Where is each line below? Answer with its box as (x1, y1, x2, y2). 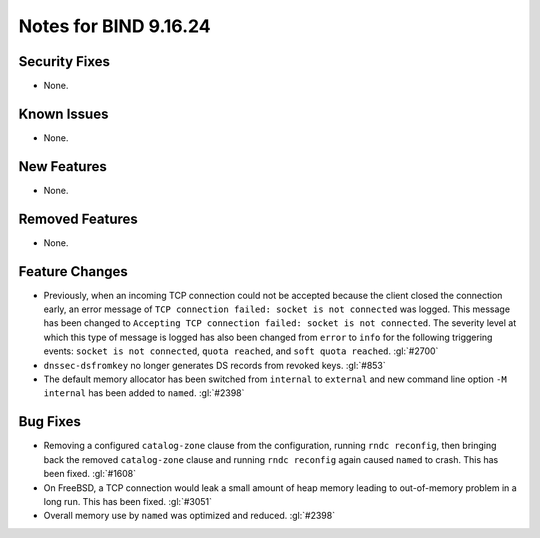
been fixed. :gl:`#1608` (43, 468, 137, 480)
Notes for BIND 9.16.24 (18, 15, 211, 37)
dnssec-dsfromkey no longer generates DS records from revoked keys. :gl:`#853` (43, 359, 387, 371)
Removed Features (18, 210, 139, 227)
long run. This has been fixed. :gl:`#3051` (43, 495, 213, 507)
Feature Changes (18, 263, 129, 280)
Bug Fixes (18, 413, 82, 430)
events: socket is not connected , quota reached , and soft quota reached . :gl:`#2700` (43, 345, 439, 357)
